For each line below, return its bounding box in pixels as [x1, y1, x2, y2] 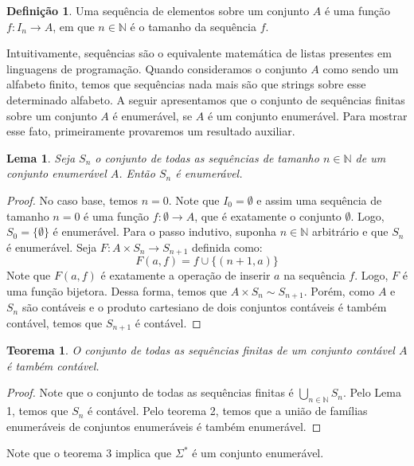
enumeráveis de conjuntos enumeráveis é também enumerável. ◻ [6, 417, 322, 434]
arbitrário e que [312, 223, 389, 240]
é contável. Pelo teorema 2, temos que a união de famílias [88, 402, 368, 419]
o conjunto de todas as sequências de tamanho [95, 149, 319, 166]
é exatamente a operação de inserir [100, 267, 271, 284]
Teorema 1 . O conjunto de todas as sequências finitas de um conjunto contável [6, 342, 395, 358]
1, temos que [6, 402, 68, 419]
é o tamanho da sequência [130, 18, 256, 34]
